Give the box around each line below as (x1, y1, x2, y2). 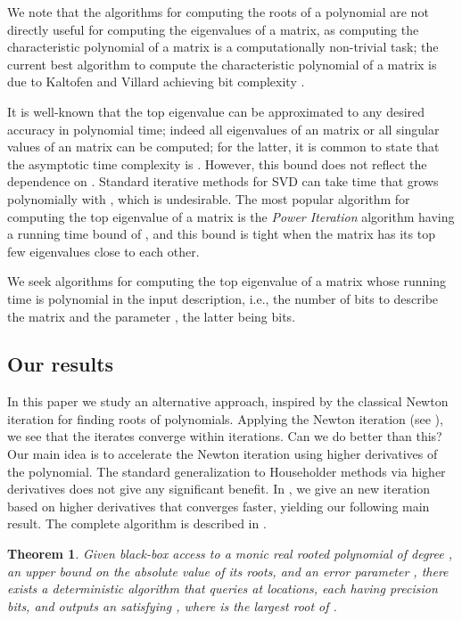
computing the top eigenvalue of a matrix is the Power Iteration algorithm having (7, 207, 455, 225)
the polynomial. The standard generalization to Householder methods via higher (7, 462, 446, 480)
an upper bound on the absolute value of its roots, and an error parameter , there (7, 561, 449, 580)
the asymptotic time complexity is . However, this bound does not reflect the (7, 154, 427, 173)
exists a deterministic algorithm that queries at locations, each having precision (7, 579, 438, 598)
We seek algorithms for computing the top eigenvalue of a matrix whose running (7, 272, 446, 290)
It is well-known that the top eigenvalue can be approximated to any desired (7, 102, 425, 120)
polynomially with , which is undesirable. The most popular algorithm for (7, 189, 410, 208)
